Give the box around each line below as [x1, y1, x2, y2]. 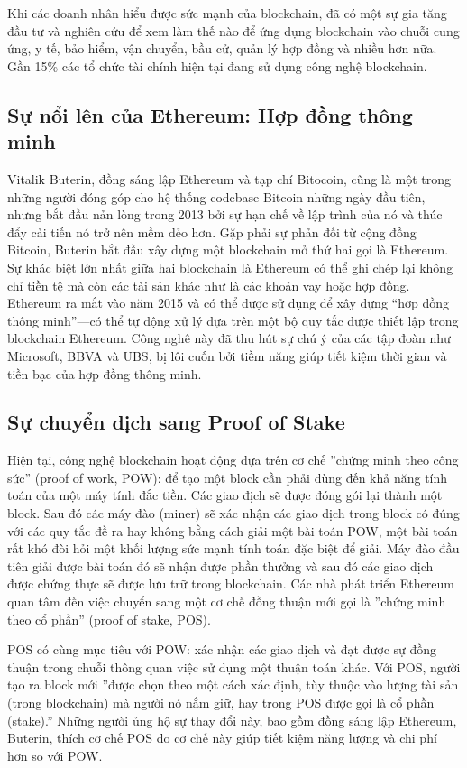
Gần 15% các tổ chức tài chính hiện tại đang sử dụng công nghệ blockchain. [7, 56, 427, 75]
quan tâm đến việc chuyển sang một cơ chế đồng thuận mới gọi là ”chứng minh [7, 592, 446, 611]
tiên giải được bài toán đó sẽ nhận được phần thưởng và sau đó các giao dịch [7, 556, 434, 575]
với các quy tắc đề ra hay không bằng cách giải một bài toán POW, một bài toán [7, 521, 458, 540]
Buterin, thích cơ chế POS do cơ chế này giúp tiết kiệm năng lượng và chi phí [7, 728, 437, 747]
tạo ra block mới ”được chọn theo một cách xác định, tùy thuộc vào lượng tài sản [7, 675, 459, 694]
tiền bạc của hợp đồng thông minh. [7, 364, 202, 383]
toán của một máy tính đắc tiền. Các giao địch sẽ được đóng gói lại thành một [7, 486, 443, 504]
